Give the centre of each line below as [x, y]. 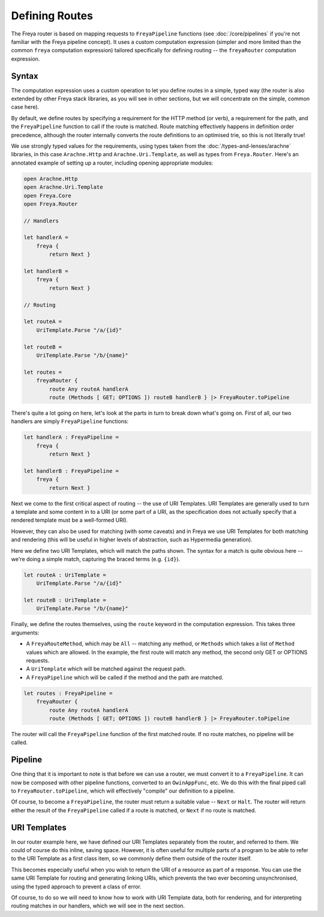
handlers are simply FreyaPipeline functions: [70, 421]
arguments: [25, 632]
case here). [25, 107]
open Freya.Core [48, 196]
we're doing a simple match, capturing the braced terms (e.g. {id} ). [95, 559]
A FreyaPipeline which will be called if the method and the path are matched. [125, 677]
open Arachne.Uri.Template [63, 187]
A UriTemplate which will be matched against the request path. [106, 669]
